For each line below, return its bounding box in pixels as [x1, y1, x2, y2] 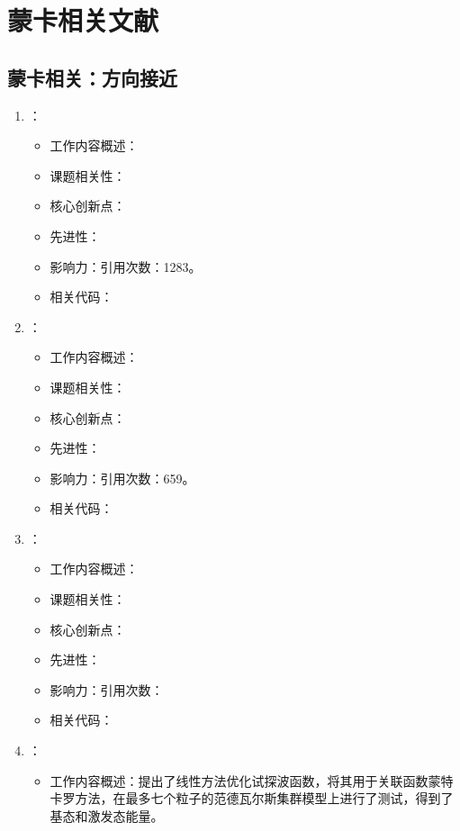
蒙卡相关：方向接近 [7, 63, 177, 91]
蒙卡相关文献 [7, 2, 159, 39]
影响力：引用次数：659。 [50, 468, 195, 487]
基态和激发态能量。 [50, 806, 164, 825]
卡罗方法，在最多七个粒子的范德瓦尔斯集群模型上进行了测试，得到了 [50, 789, 454, 808]
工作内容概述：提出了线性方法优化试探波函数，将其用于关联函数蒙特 [50, 771, 454, 790]
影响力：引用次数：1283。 [50, 257, 202, 275]
